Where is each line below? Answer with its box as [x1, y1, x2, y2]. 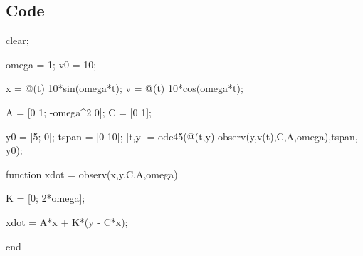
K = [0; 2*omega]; [6, 190, 85, 205]
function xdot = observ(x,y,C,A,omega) [6, 166, 178, 181]
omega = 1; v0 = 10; [6, 56, 97, 71]
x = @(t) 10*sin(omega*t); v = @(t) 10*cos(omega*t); [6, 81, 243, 96]
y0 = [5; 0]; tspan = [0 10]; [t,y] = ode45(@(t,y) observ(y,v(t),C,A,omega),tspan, [6, 128, 358, 143]
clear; [6, 33, 29, 48]
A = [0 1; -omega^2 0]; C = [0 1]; [6, 104, 152, 119]
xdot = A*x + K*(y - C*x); [6, 214, 128, 229]
